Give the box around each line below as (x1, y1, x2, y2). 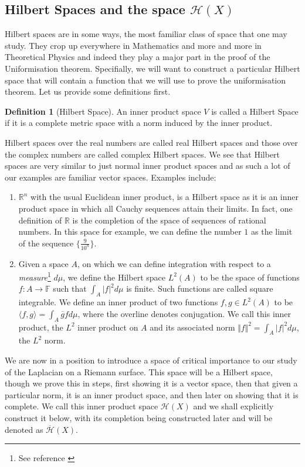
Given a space (18, 257, 69, 269)
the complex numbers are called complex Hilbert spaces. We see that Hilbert (5, 148, 280, 160)
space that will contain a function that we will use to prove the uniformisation (5, 74, 286, 86)
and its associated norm (150, 321, 235, 333)
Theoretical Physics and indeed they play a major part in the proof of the (5, 51, 270, 63)
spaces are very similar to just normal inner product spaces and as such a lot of (5, 159, 290, 172)
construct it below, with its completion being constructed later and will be (5, 411, 273, 423)
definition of (18, 214, 62, 226)
